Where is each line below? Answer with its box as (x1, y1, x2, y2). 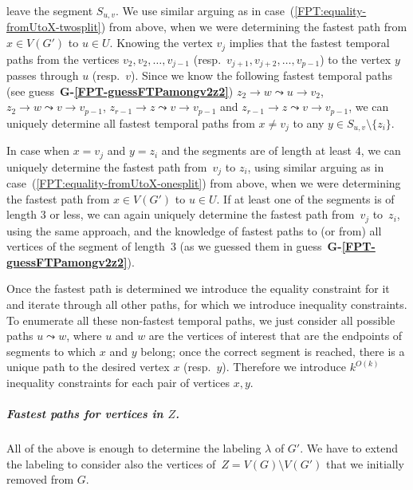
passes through (6, 66, 79, 83)
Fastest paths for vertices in (6, 405, 163, 422)
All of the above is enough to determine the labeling (6, 440, 262, 456)
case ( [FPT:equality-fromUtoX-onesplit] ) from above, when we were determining (6, 174, 401, 191)
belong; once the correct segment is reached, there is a (140, 342, 405, 359)
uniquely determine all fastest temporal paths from (6, 114, 255, 131)
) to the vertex (320, 50, 391, 67)
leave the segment (6, 2, 93, 18)
